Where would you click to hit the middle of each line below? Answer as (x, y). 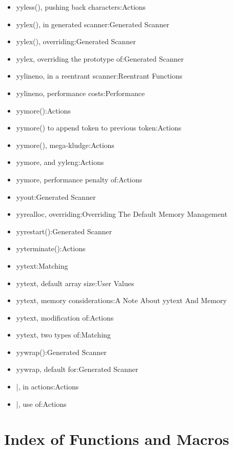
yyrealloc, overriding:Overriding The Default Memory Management (122, 214)
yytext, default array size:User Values (75, 283)
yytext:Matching (42, 265)
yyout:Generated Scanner (56, 197)
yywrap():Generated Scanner (61, 352)
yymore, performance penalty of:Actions (79, 179)
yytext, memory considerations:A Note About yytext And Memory (121, 300)
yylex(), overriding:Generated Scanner (76, 41)
